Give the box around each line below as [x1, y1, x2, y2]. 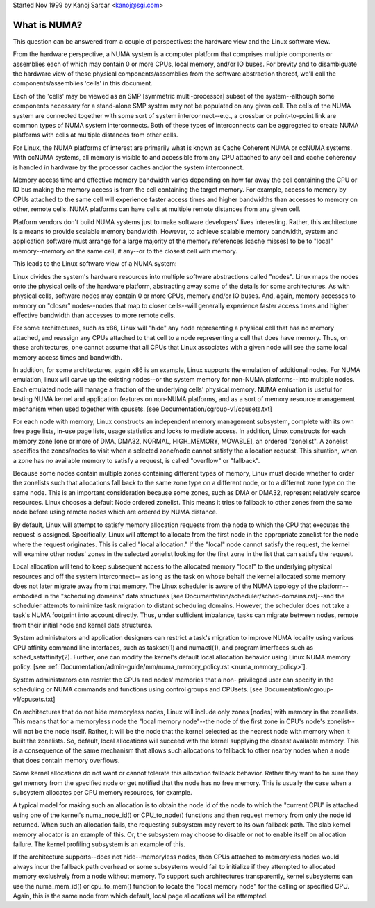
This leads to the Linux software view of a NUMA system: [12, 260, 177, 268]
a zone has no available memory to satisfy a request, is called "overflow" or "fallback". [12, 456, 260, 464]
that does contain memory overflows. [12, 756, 120, 764]
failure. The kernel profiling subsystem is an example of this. [12, 840, 185, 848]
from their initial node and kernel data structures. [12, 621, 153, 629]
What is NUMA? [12, 19, 83, 31]
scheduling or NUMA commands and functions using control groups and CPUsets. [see [12, 685, 263, 693]
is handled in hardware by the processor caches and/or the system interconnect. [12, 163, 244, 171]
